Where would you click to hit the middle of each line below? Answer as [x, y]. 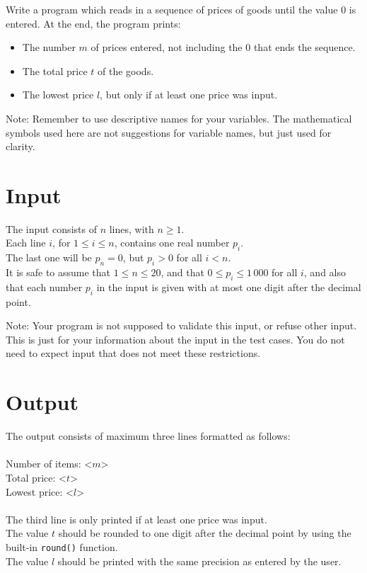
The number [49, 47]
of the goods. [126, 70]
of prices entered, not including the [167, 47]
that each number [44, 286]
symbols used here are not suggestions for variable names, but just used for [169, 132]
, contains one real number [172, 243]
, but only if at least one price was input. [189, 95]
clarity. [21, 146]
